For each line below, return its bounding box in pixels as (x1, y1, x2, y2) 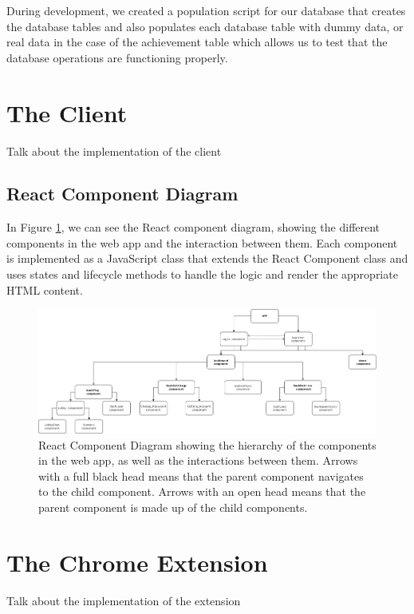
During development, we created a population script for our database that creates (6, 2, 406, 18)
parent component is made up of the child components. (38, 499, 308, 516)
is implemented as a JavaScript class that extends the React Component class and (6, 250, 408, 267)
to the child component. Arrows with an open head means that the (38, 483, 366, 500)
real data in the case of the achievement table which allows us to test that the (6, 34, 388, 50)
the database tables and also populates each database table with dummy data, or (6, 18, 404, 34)
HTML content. (6, 281, 83, 298)
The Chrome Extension (6, 545, 268, 578)
